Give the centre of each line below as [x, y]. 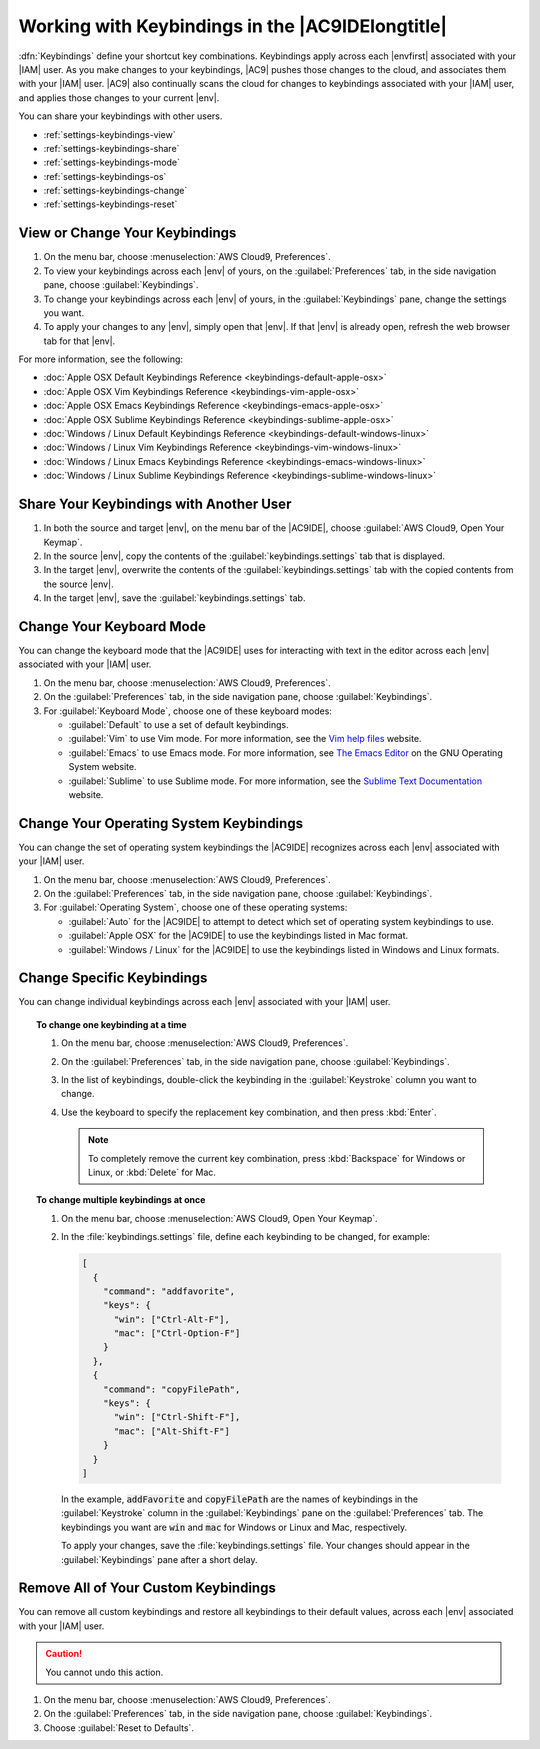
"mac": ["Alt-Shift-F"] [171, 1431]
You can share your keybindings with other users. [120, 116]
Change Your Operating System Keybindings [161, 823]
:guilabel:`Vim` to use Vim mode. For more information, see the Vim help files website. [245, 739]
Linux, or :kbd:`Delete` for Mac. [152, 1172]
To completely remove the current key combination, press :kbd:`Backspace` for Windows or [277, 1158]
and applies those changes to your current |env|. [119, 97]
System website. [102, 767]
